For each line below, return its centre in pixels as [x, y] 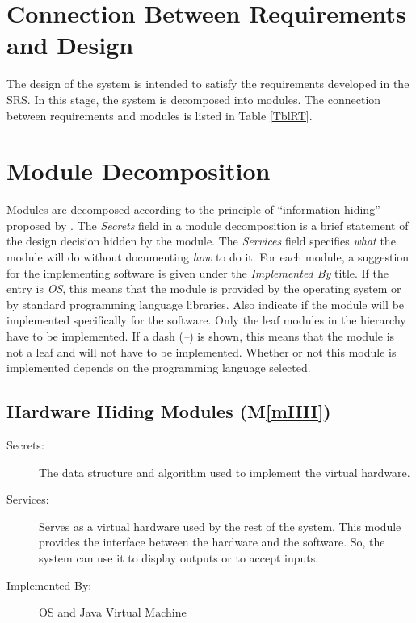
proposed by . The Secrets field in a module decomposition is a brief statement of [208, 225]
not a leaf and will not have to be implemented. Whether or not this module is [202, 351]
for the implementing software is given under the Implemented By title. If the [197, 272]
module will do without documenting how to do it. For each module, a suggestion [208, 257]
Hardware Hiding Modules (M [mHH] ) [169, 411]
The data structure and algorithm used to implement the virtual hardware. [225, 472]
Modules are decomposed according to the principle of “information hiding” [193, 209]
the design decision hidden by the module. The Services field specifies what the [201, 241]
